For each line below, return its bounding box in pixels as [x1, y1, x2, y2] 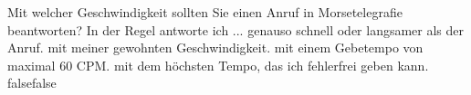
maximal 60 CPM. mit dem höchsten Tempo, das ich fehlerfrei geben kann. [7, 55, 429, 74]
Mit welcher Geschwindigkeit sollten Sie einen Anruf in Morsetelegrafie [7, 3, 403, 21]
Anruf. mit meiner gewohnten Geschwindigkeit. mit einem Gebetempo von [7, 38, 424, 57]
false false [7, 73, 57, 92]
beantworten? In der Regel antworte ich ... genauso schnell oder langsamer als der [7, 20, 465, 39]
